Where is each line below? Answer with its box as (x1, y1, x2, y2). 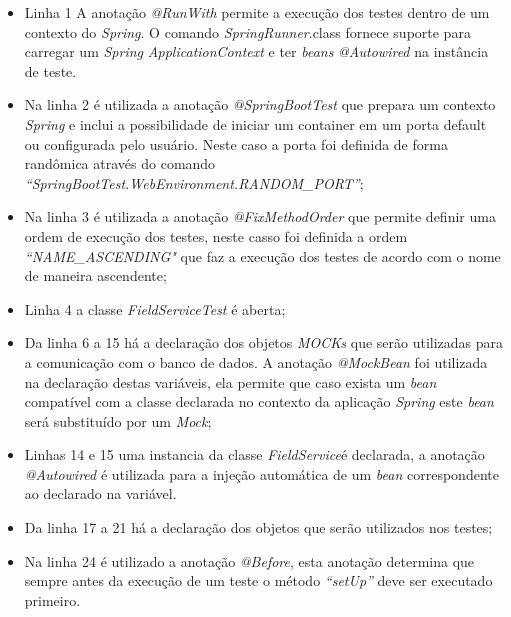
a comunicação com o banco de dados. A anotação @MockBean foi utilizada (24, 351, 488, 372)
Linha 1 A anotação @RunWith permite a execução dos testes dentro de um (24, 2, 490, 22)
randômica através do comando (24, 153, 216, 174)
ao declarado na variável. (24, 483, 177, 504)
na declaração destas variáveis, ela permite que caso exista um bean (24, 371, 437, 392)
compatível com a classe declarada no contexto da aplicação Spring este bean (24, 391, 494, 412)
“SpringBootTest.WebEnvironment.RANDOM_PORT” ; (24, 172, 364, 193)
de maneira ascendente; (24, 265, 167, 286)
